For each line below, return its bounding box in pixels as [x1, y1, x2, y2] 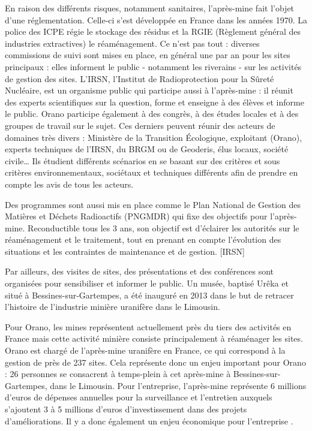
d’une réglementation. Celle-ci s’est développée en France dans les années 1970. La [5, 13, 308, 26]
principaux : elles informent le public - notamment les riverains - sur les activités [5, 60, 302, 73]
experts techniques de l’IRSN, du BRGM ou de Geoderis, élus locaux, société [5, 143, 289, 155]
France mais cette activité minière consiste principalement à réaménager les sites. [5, 332, 303, 345]
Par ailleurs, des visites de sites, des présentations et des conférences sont [5, 265, 274, 278]
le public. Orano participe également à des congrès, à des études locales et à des [5, 107, 299, 120]
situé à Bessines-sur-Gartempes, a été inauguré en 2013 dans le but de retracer [5, 288, 294, 301]
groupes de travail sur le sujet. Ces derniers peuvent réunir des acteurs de [5, 119, 275, 131]
